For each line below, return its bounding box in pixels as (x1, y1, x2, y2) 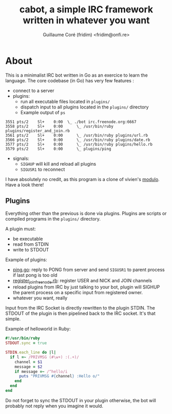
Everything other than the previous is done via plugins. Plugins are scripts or (5, 210, 167, 217)
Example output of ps (20, 109, 66, 115)
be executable (12, 236, 43, 242)
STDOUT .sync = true (5, 340, 47, 346)
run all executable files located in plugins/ (20, 98, 110, 104)
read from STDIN (12, 241, 49, 247)
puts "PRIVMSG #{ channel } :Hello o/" (18, 374, 100, 379)
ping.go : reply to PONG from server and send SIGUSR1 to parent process (12, 266, 165, 273)
